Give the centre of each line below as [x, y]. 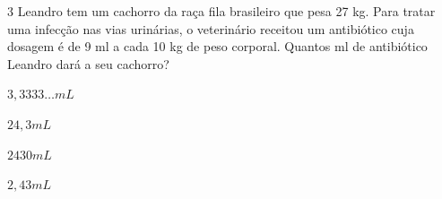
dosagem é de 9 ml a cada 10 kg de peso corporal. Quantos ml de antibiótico [217, 46]
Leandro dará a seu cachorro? [88, 63]
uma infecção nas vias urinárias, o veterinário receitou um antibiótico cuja [211, 28]
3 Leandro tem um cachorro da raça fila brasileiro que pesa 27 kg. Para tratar [221, 11]
